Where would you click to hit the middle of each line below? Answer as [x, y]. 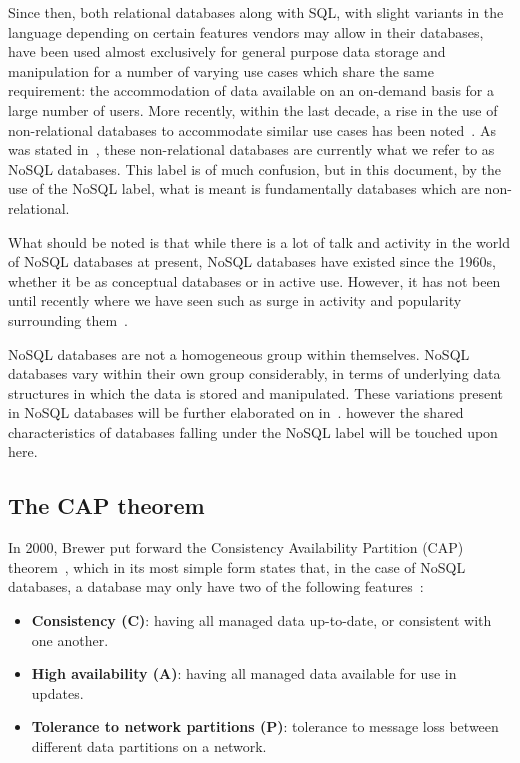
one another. [70, 639]
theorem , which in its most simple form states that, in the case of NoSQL [237, 566]
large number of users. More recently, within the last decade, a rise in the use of [253, 109]
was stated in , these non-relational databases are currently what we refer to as [251, 149]
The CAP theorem [106, 505]
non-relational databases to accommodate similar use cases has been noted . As [252, 129]
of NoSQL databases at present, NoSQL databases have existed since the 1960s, [252, 261]
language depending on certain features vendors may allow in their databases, [246, 31]
